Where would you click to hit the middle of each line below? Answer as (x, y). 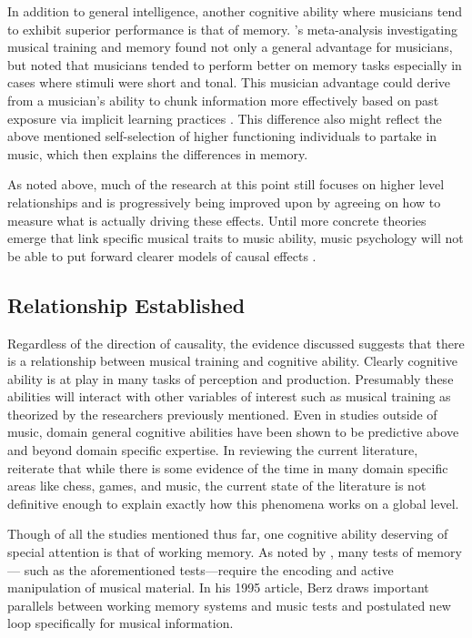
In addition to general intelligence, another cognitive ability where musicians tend (235, 11)
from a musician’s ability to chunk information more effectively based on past (223, 100)
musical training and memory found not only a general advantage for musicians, (230, 47)
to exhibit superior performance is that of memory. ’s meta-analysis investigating (232, 29)
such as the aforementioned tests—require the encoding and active (209, 569)
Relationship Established (126, 304)
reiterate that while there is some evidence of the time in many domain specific (228, 467)
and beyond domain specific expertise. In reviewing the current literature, (213, 450)
